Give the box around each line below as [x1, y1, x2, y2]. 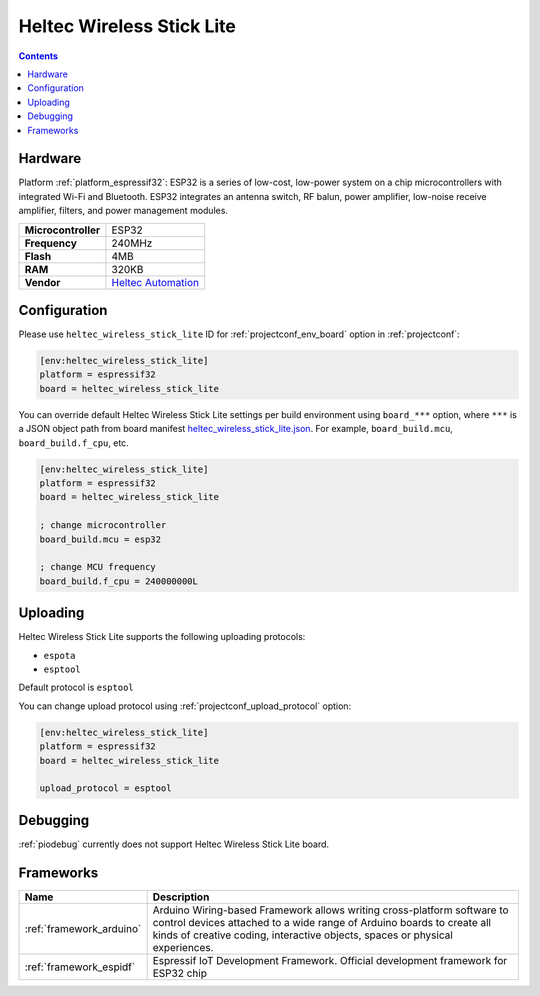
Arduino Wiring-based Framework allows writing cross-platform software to [152, 903, 509, 917]
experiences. [152, 940, 214, 954]
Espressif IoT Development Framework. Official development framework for [152, 953, 508, 967]
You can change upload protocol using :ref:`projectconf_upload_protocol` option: [18, 700, 352, 712]
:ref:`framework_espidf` [24, 960, 136, 974]
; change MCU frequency [39, 561, 157, 573]
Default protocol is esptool [18, 681, 134, 694]
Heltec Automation [111, 275, 200, 289]
